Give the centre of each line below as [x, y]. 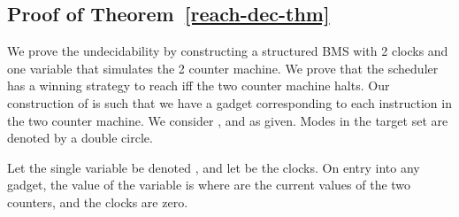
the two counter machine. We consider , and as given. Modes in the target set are [228, 120]
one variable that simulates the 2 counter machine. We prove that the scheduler [223, 68]
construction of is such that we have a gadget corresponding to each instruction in [229, 102]
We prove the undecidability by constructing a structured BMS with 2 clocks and [228, 51]
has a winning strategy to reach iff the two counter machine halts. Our [199, 85]
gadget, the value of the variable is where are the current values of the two [209, 185]
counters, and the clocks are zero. [98, 201]
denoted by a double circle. [80, 138]
